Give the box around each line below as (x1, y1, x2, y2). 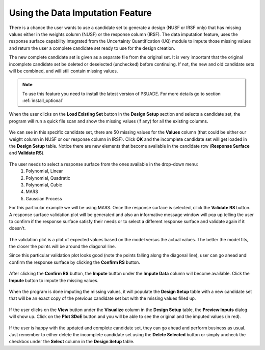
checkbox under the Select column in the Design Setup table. (9, 339, 134, 345)
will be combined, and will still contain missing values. (9, 68, 118, 74)
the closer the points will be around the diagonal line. (9, 244, 116, 250)
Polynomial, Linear (26, 168, 63, 174)
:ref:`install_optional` (22, 97, 64, 103)
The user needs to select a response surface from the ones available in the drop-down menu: (9, 161, 198, 167)
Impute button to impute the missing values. (9, 277, 99, 283)
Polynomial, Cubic (26, 182, 62, 188)
